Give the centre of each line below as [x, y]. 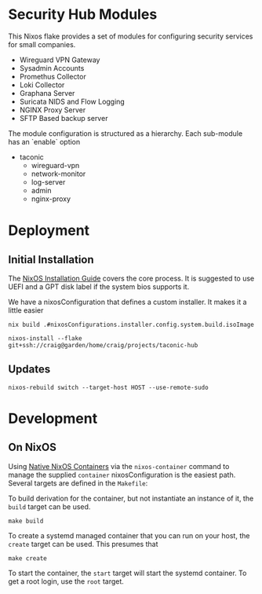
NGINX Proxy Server [53, 110]
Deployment [49, 231]
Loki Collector [42, 85]
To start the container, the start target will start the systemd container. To [127, 573]
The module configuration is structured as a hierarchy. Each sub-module [126, 133]
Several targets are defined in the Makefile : [78, 483]
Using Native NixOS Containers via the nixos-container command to [119, 466]
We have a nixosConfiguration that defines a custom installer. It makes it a [127, 302]
